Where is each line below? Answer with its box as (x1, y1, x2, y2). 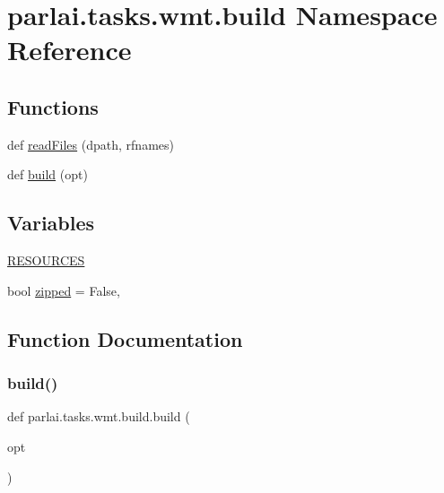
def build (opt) (7, 165, 88, 184)
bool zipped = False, (7, 281, 120, 299)
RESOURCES (7, 251, 85, 270)
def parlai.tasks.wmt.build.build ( (7, 407, 190, 426)
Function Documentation (7, 324, 243, 352)
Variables (7, 209, 95, 237)
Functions (7, 92, 99, 120)
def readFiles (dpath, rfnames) (7, 134, 174, 153)
